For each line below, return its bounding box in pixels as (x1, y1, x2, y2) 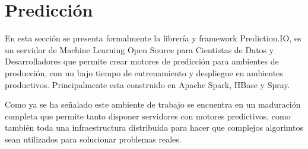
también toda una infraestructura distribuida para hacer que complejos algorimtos (5, 121, 304, 134)
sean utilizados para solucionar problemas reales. (5, 132, 182, 145)
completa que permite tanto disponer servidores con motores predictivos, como (5, 109, 291, 122)
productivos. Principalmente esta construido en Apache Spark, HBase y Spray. (5, 78, 290, 90)
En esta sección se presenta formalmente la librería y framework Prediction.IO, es (5, 32, 301, 44)
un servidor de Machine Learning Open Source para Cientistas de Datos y (5, 43, 274, 56)
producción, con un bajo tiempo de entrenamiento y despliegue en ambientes (5, 66, 283, 79)
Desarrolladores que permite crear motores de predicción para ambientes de (5, 55, 279, 67)
